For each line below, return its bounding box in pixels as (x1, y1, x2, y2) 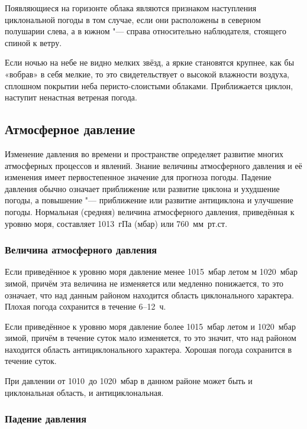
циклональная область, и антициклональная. (5, 386, 164, 398)
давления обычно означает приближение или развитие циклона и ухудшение (5, 182, 280, 194)
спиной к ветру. (5, 36, 62, 48)
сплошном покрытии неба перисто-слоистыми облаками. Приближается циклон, (5, 79, 293, 92)
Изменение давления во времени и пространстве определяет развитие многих (5, 147, 283, 160)
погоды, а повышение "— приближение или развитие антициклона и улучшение (5, 194, 293, 206)
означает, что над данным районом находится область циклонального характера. (5, 288, 294, 301)
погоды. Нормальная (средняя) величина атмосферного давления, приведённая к (5, 205, 295, 217)
